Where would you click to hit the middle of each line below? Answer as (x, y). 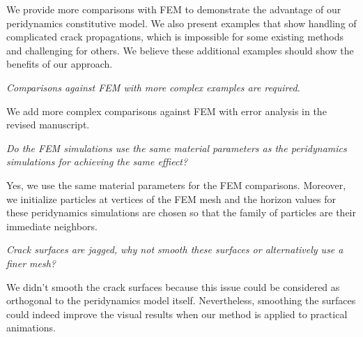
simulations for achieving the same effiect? (97, 162)
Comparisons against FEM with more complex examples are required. (153, 87)
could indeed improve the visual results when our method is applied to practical (177, 314)
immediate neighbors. (52, 226)
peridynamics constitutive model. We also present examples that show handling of (181, 23)
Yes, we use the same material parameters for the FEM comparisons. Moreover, (176, 185)
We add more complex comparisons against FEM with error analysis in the (167, 111)
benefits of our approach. (60, 64)
